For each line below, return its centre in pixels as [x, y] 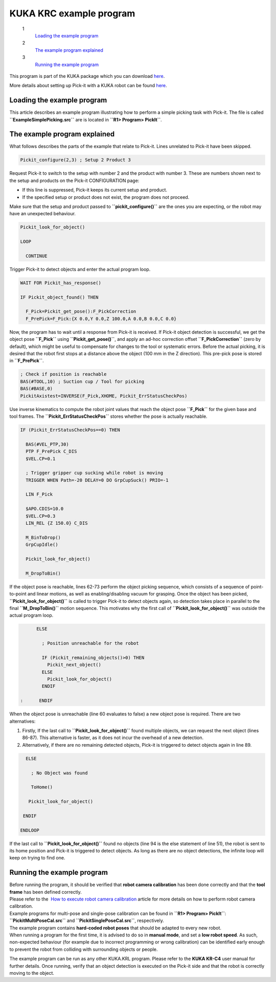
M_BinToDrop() [43, 537]
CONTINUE [37, 256]
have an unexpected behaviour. [43, 214]
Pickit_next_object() [74, 665]
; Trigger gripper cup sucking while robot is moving [95, 473]
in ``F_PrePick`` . [27, 361]
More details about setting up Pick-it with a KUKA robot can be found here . [88, 86]
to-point [18, 594]
